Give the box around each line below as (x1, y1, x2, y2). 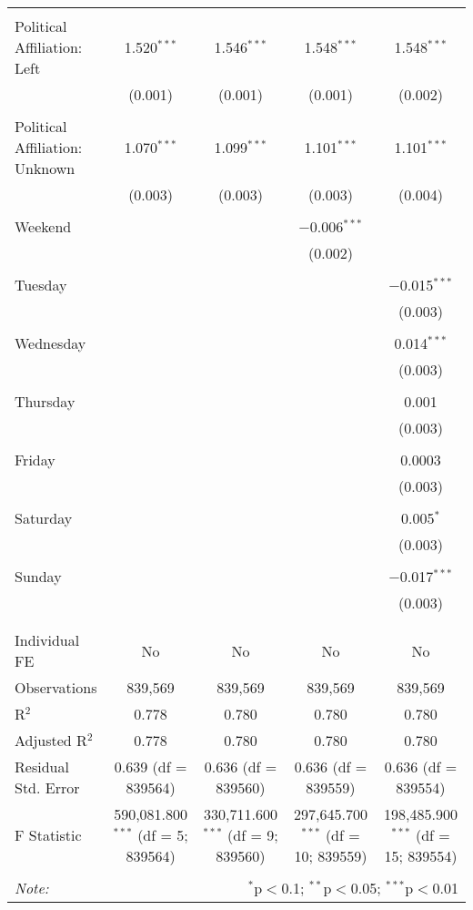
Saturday (15, 507, 73, 528)
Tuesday (15, 274, 67, 295)
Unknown (15, 158, 75, 179)
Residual (15, 756, 69, 777)
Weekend (15, 216, 72, 237)
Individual (15, 629, 80, 650)
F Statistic (15, 824, 82, 845)
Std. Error (15, 777, 80, 798)
